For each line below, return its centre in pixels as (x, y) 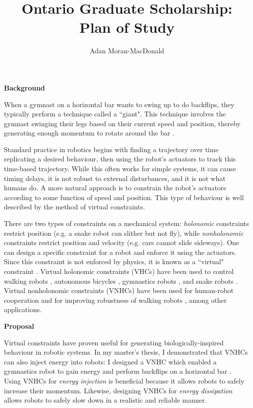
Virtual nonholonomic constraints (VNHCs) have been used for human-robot (119, 290)
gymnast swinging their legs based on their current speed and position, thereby (122, 123)
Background (25, 87)
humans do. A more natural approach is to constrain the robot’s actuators (115, 188)
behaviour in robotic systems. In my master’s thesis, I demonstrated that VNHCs (126, 352)
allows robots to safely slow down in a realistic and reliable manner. (105, 400)
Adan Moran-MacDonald (127, 51)
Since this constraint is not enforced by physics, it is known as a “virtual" (114, 261)
